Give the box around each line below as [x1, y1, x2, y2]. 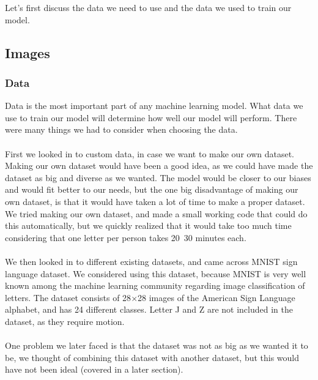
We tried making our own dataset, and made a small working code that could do [5, 207, 308, 220]
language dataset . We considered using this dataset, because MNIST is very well [5, 267, 306, 280]
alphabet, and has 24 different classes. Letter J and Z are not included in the [5, 303, 293, 316]
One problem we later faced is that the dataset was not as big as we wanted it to [5, 339, 308, 352]
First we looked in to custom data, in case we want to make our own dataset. [5, 147, 295, 160]
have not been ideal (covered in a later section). [5, 363, 183, 376]
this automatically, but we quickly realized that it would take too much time [5, 219, 292, 232]
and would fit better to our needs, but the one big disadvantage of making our [5, 183, 298, 196]
